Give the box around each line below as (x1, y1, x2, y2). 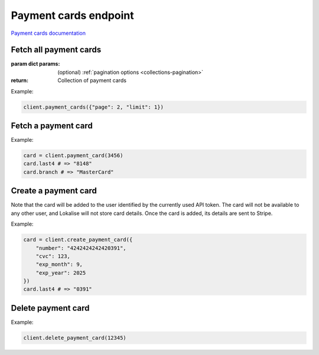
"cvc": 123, (35, 253, 71, 259)
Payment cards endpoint (11, 9, 134, 22)
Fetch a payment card (11, 121, 93, 131)
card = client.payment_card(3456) (23, 152, 123, 159)
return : (11, 77, 29, 84)
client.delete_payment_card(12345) (23, 334, 126, 341)
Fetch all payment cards (11, 45, 102, 55)
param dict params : (11, 60, 60, 67)
